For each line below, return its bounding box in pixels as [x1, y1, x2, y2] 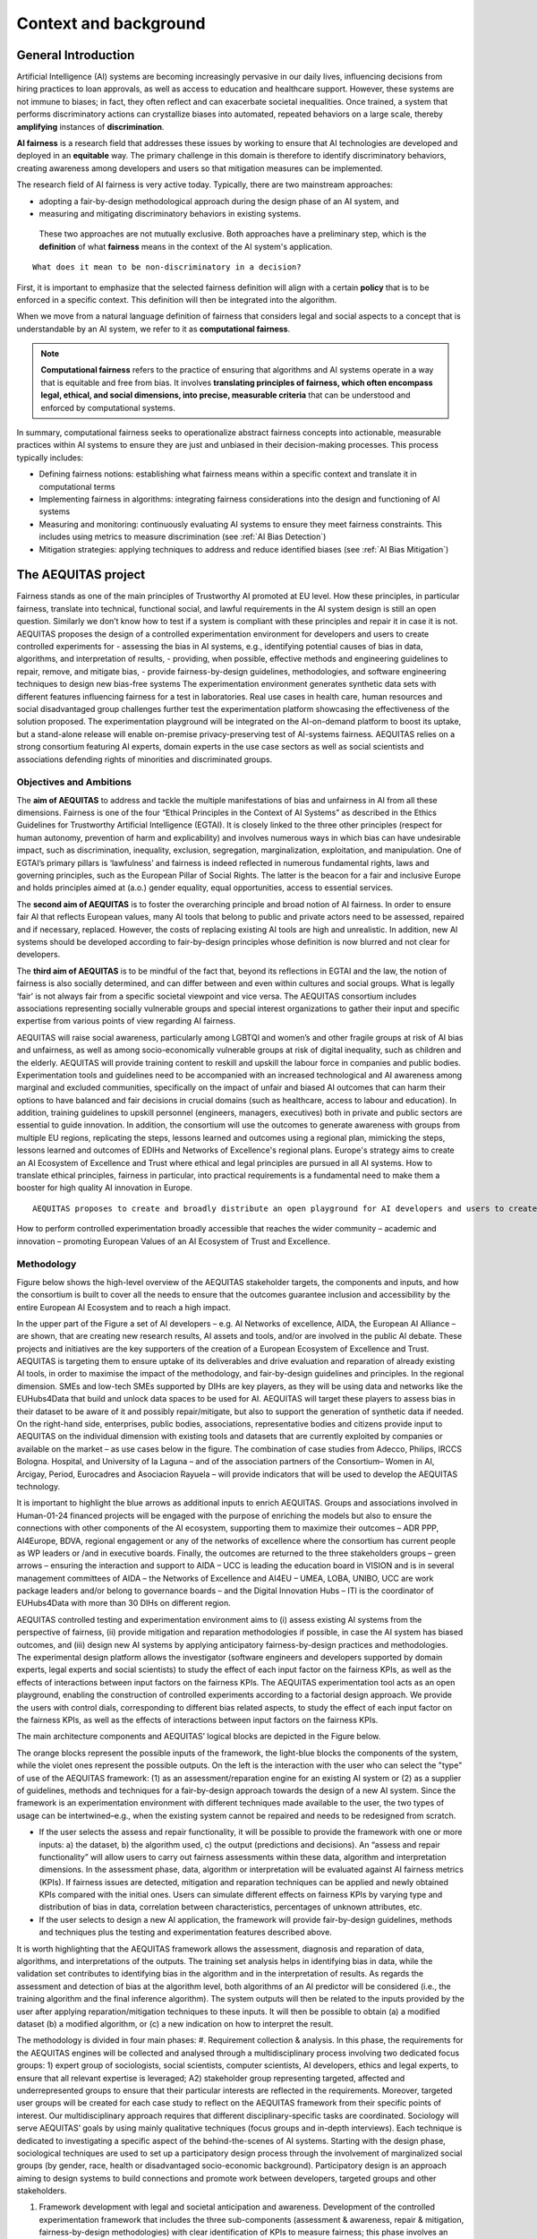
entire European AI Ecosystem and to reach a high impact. [16, 1301, 232, 1312]
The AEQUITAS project [16, 567, 146, 582]
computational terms [38, 481, 115, 492]
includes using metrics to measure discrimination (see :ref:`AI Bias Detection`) [38, 531, 327, 542]
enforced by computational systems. [40, 402, 176, 413]
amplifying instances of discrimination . [16, 121, 165, 132]
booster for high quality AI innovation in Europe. [16, 1182, 192, 1193]
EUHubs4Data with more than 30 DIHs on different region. [16, 1598, 232, 1608]
